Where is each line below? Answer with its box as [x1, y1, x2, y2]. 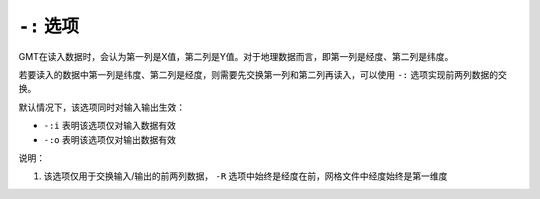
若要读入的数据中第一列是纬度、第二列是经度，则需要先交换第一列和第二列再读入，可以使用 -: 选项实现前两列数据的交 [18, 68, 507, 80]
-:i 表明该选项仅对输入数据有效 [43, 120, 177, 132]
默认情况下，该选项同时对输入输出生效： [18, 101, 185, 113]
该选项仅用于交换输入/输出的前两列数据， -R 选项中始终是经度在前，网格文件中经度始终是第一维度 [43, 170, 448, 182]
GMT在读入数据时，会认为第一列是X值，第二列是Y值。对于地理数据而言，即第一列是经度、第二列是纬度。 [18, 50, 454, 62]
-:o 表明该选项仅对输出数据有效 [43, 133, 177, 145]
